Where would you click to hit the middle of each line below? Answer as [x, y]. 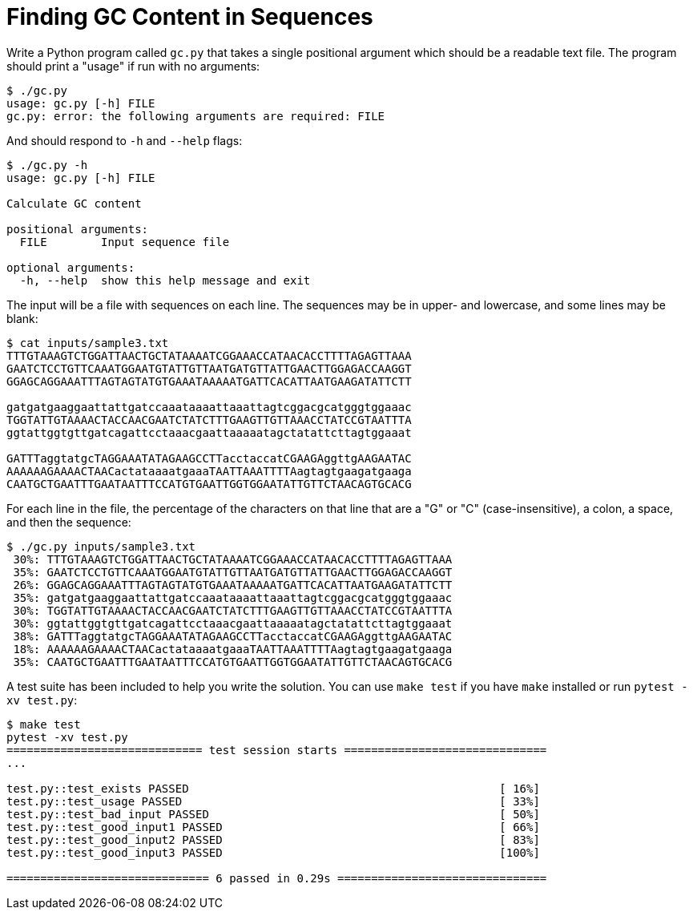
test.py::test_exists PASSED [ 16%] [273, 788]
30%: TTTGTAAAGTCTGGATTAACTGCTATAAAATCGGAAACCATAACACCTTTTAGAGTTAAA [233, 559]
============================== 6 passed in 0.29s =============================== [277, 878]
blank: [22, 318]
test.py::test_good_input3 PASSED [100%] [273, 852]
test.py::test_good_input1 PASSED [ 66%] [273, 827]
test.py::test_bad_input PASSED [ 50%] [273, 814]
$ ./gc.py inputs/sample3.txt [101, 546]
